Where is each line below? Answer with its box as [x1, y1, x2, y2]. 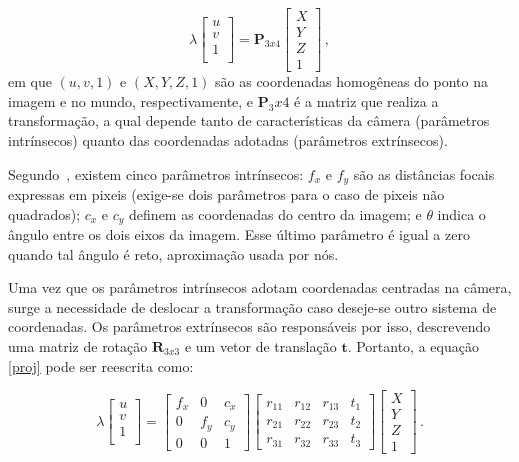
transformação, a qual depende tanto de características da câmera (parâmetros [8, 110, 490, 131]
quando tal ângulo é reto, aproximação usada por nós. [8, 243, 339, 264]
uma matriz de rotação [8, 335, 148, 356]
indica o [437, 203, 486, 224]
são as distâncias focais [353, 163, 495, 184]
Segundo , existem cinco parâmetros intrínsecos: [8, 163, 304, 184]
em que [8, 71, 52, 92]
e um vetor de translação [184, 335, 337, 356]
